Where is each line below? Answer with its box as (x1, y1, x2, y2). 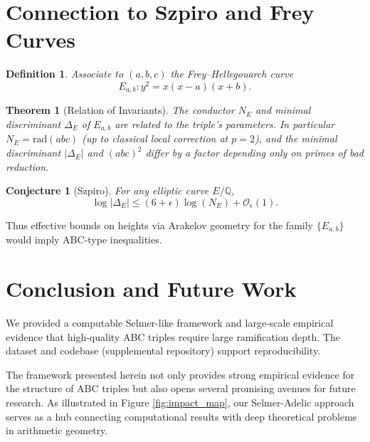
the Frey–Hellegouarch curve (170, 66, 294, 81)
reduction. (6, 159, 49, 174)
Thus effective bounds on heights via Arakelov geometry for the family (6, 217, 313, 232)
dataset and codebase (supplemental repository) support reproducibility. (6, 343, 321, 358)
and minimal (255, 102, 311, 117)
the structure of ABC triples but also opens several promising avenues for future (6, 381, 356, 396)
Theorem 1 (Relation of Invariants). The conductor (6, 102, 235, 117)
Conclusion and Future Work (6, 274, 297, 303)
